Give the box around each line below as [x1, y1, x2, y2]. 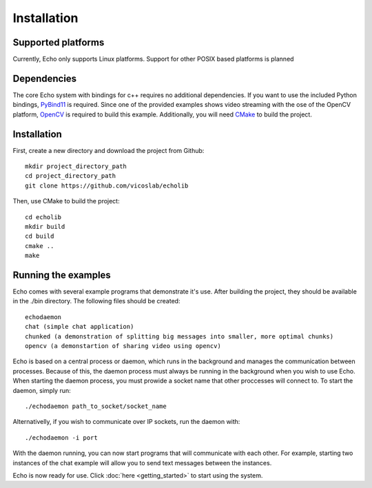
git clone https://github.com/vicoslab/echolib [25, 181, 189, 190]
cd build [25, 232, 54, 241]
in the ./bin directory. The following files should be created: [12, 297, 180, 305]
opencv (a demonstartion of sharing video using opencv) [25, 342, 222, 350]
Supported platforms [12, 37, 105, 48]
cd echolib [25, 213, 62, 221]
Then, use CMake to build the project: [12, 197, 120, 205]
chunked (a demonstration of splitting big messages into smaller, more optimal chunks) [25, 332, 334, 340]
